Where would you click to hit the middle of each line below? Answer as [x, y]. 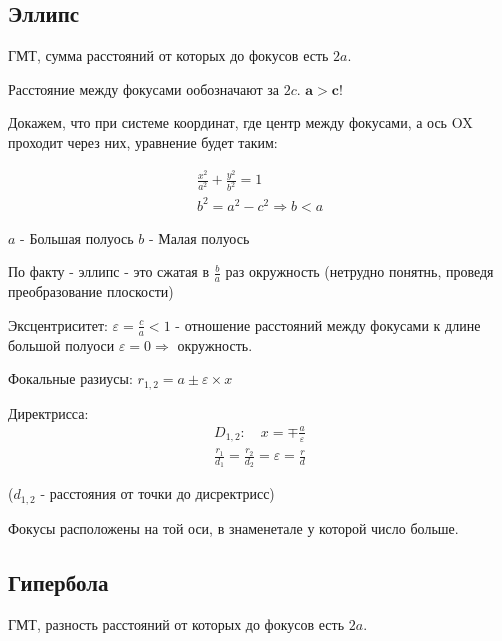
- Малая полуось [199, 237]
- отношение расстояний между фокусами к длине [328, 324]
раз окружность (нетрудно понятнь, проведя [359, 271]
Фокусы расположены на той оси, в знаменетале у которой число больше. [233, 527]
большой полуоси [61, 344]
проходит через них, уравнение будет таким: [143, 141]
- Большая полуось [77, 237]
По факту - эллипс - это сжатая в [109, 271]
